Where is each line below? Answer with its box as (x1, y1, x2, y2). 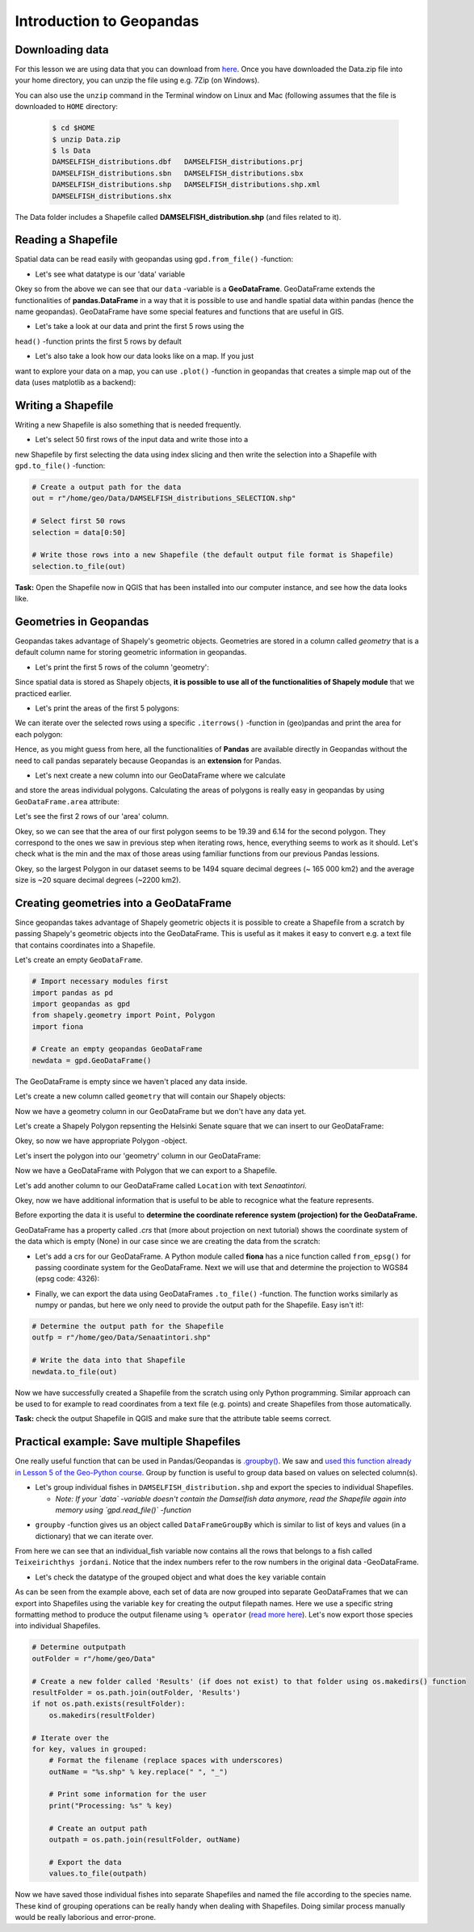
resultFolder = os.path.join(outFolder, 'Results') (31, 1688, 241, 1697)
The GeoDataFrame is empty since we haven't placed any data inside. (15, 1076, 248, 1086)
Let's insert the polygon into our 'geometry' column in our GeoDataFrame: (15, 1150, 262, 1160)
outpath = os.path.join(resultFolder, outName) (48, 1835, 241, 1845)
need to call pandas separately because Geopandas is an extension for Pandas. (15, 756, 282, 766)
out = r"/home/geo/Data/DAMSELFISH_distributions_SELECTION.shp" (31, 494, 296, 503)
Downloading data (15, 43, 109, 57)
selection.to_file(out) (31, 562, 127, 571)
